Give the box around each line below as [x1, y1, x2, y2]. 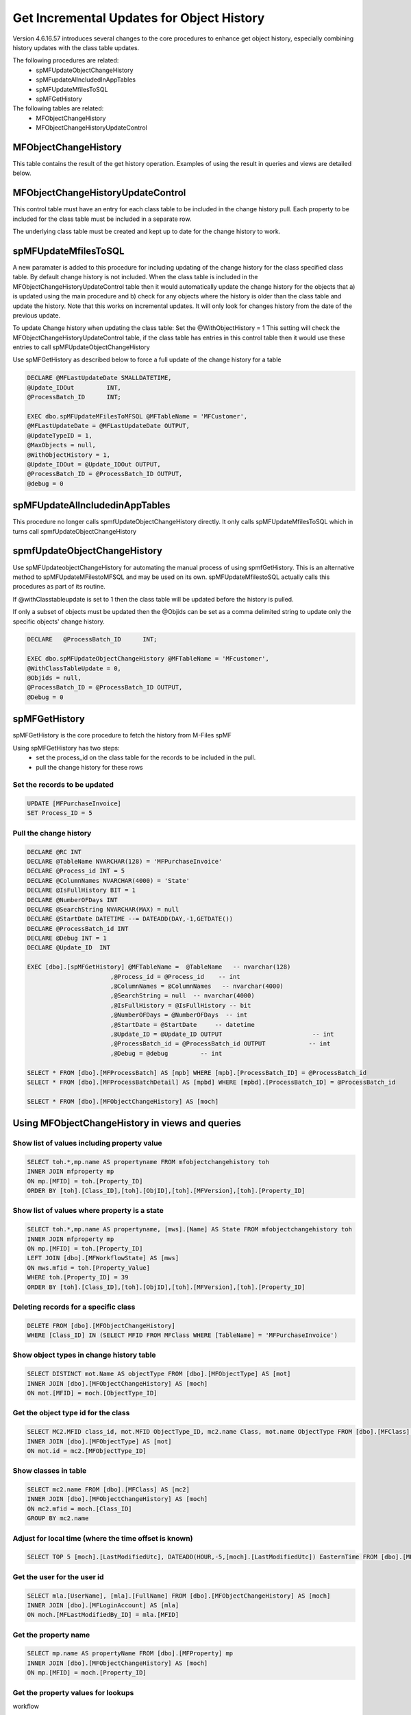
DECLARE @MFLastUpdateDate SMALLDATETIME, [27, 374, 172, 382]
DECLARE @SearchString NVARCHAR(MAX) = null [27, 906, 179, 913]
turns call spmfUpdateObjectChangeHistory [12, 527, 137, 535]
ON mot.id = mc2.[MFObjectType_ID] [27, 1447, 147, 1454]
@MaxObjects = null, [27, 441, 96, 449]
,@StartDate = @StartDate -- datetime [110, 1021, 255, 1028]
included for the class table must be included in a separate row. [12, 215, 192, 223]
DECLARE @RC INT [27, 848, 82, 855]
